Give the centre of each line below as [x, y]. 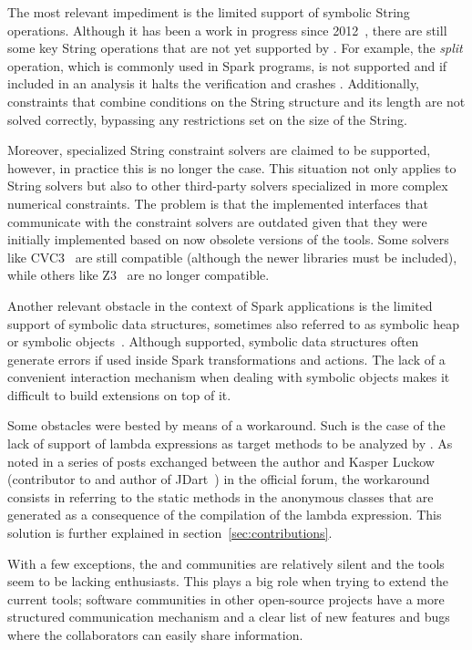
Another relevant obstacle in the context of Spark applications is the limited [220, 305]
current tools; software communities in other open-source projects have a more [226, 598]
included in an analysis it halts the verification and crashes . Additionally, [214, 83]
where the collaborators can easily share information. [155, 635]
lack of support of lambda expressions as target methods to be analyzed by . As [230, 444]
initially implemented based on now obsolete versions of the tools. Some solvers [228, 239]
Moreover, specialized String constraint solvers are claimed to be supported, [219, 150]
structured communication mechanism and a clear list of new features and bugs [229, 617]
